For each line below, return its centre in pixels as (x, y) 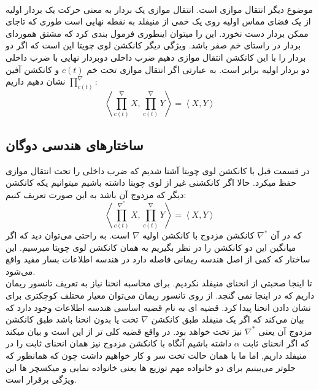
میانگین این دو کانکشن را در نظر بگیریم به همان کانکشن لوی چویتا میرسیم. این (151, 247)
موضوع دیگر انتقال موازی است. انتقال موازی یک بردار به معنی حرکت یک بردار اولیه (159, 9)
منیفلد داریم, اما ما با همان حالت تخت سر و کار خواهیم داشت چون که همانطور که (156, 355)
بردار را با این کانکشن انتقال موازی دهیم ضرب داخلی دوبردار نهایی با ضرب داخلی (156, 57)
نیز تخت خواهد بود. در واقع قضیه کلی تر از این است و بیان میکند (124, 331)
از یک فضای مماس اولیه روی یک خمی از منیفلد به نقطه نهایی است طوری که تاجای (158, 21)
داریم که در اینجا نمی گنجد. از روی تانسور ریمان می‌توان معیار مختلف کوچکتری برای (160, 295)
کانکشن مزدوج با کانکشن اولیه (198, 235)
